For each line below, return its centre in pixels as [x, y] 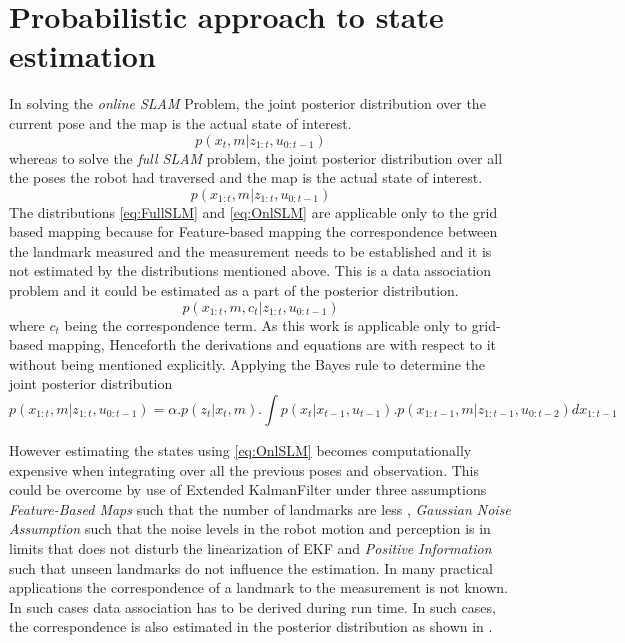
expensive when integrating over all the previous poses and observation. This [244, 469]
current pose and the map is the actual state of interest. [180, 122]
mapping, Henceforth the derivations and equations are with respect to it [271, 344]
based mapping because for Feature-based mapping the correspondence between [253, 231]
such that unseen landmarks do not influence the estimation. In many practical [251, 567]
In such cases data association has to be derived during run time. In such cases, [252, 606]
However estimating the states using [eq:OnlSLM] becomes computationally [240, 450]
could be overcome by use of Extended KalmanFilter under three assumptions [248, 489]
